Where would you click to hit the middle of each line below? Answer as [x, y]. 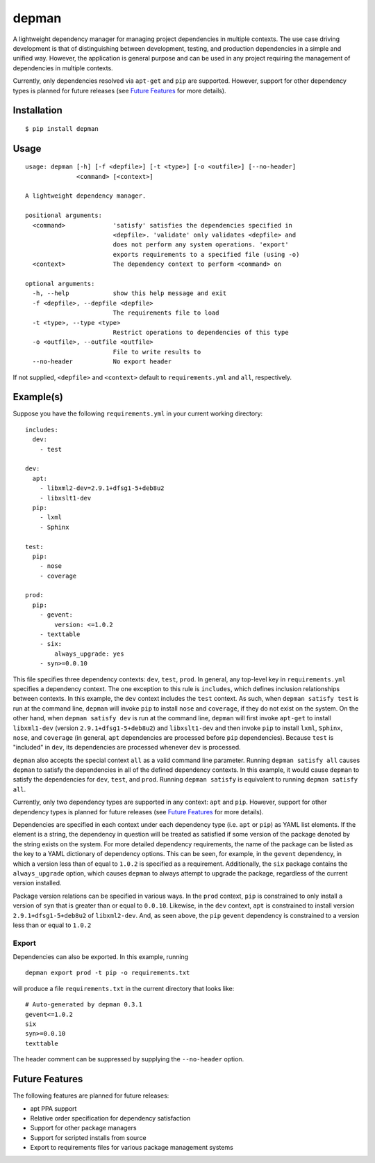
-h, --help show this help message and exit [130, 293]
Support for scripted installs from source [88, 1137]
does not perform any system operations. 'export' [201, 245]
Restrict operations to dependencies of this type [201, 332]
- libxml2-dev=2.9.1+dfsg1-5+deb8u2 [102, 488]
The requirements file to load [166, 313]
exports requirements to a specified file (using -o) [206, 254]
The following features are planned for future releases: [91, 1095]
